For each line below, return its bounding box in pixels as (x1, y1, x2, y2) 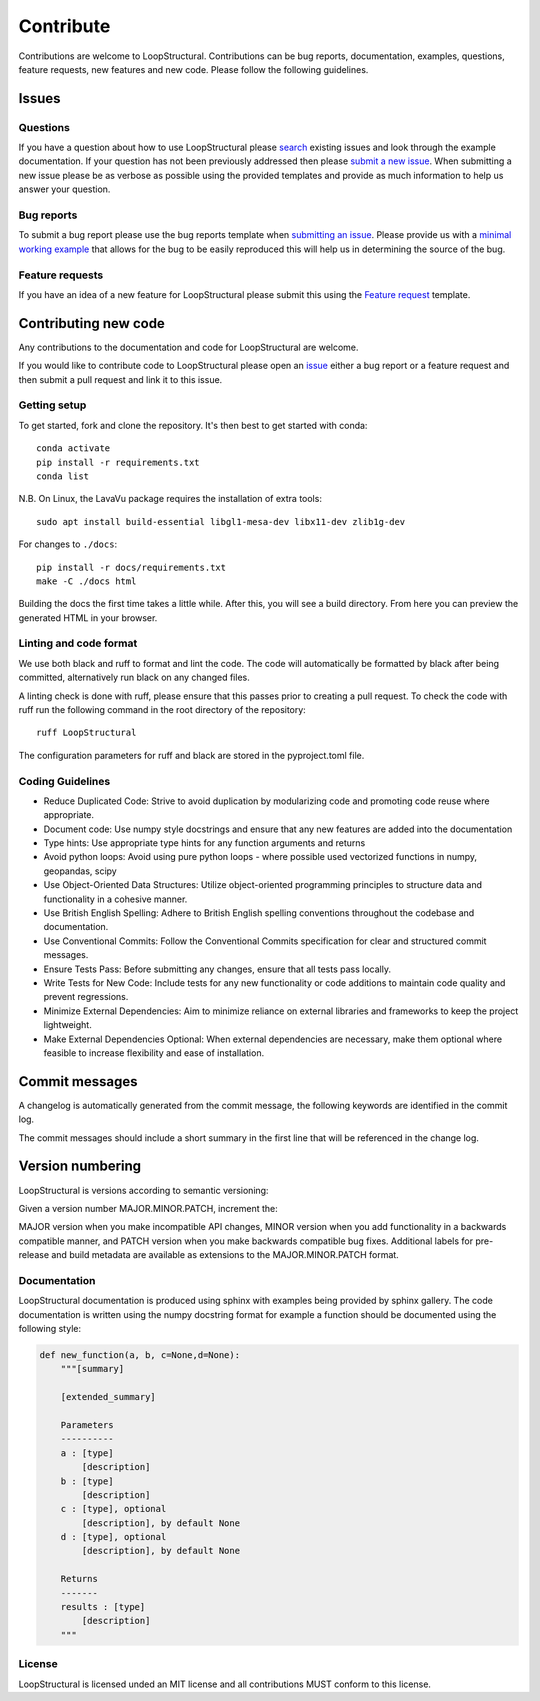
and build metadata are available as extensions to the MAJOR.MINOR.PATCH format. (51, 1249, 399, 1261)
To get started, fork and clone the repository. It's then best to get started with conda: (18, 419, 368, 431)
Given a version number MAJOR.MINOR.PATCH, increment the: (18, 1202, 279, 1214)
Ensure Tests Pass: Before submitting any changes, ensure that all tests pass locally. (43, 963, 392, 975)
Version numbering (18, 1158, 142, 1175)
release (18, 1249, 50, 1261)
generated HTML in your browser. (18, 611, 158, 624)
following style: (18, 1323, 82, 1335)
